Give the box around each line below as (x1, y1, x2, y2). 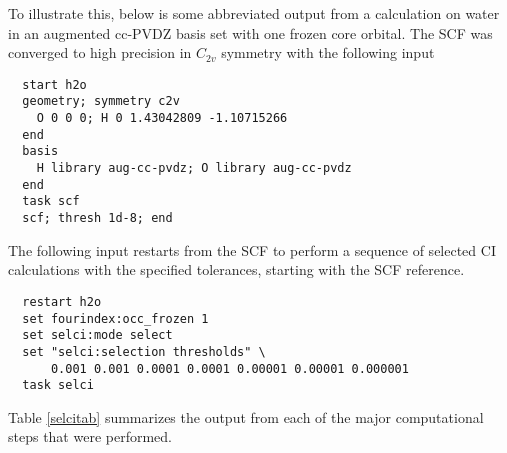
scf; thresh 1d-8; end (22, 211, 173, 226)
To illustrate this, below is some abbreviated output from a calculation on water (8, 3, 500, 23)
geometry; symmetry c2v (22, 94, 180, 109)
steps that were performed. (8, 426, 172, 447)
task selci (22, 378, 94, 393)
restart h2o (22, 294, 102, 309)
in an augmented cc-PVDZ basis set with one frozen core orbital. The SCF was (8, 22, 493, 43)
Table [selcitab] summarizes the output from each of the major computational (8, 406, 484, 427)
